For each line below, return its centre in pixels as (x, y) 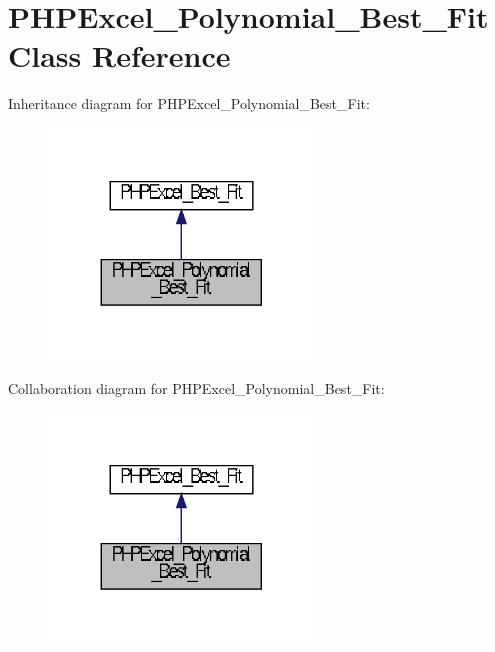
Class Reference (119, 55)
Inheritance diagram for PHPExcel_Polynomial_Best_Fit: (189, 103)
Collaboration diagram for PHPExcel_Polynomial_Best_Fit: (196, 387)
